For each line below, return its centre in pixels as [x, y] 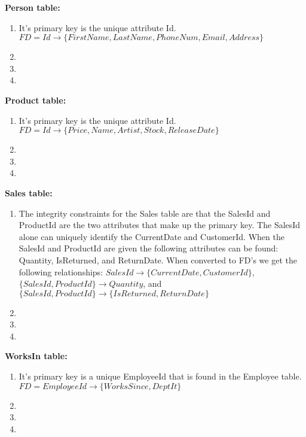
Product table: [36, 100]
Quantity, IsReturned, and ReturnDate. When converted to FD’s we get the [158, 260]
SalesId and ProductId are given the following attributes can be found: [149, 248]
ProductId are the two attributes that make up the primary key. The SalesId [160, 225]
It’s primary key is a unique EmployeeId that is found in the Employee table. [160, 376]
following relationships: [61, 271]
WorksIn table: [36, 356]
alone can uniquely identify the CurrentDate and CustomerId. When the [152, 236]
